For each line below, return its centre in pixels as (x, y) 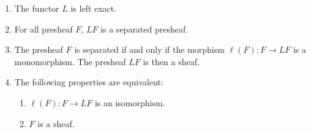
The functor (37, 8)
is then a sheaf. (171, 61)
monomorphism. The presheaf (70, 61)
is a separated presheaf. (144, 29)
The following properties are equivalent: (89, 82)
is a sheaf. (56, 123)
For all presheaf (43, 29)
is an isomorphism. (130, 102)
